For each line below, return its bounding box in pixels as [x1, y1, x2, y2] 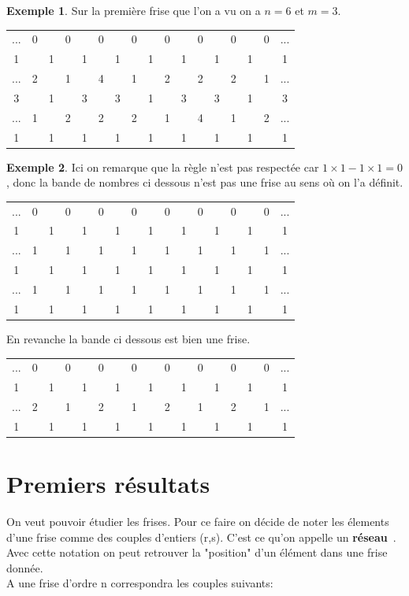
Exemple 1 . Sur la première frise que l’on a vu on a [6, 2, 261, 18]
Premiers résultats [6, 468, 210, 500]
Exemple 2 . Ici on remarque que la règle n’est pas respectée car [6, 158, 319, 175]
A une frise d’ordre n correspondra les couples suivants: [6, 575, 273, 591]
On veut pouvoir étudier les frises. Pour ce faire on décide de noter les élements [6, 513, 389, 529]
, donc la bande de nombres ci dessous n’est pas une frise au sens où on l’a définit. [6, 174, 403, 191]
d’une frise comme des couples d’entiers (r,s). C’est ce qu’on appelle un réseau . [6, 528, 396, 545]
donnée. [6, 559, 43, 576]
